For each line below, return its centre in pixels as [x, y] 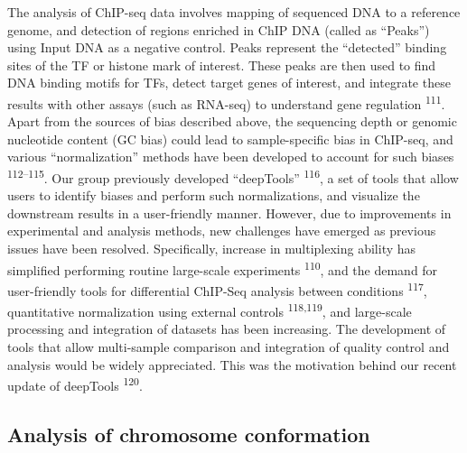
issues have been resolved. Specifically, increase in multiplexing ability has [212, 249]
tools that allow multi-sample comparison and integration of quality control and [229, 346]
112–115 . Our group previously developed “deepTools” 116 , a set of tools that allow [233, 176]
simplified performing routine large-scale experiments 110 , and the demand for [223, 268]
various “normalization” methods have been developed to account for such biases [231, 157]
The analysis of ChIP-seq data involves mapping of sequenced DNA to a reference [234, 12]
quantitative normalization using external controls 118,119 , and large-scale [210, 310]
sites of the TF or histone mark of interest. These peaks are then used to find [222, 65]
